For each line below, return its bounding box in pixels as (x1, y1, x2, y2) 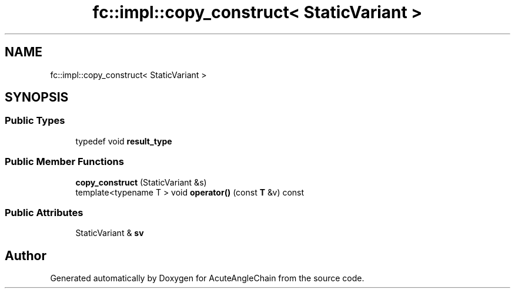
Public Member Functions (5, 156, 124, 168)
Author (5, 248, 46, 263)
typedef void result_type (75, 136, 172, 146)
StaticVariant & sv (75, 228, 144, 238)
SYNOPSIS (5, 90, 69, 105)
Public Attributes (5, 206, 83, 218)
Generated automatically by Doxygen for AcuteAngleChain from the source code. (50, 273, 364, 284)
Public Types (5, 114, 65, 127)
